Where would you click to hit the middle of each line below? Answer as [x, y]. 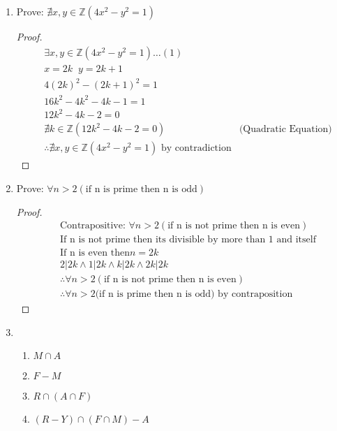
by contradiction [196, 148]
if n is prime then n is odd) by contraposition [196, 294]
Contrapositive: [93, 226]
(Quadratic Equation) [285, 130]
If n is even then [95, 253]
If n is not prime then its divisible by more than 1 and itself [188, 240]
